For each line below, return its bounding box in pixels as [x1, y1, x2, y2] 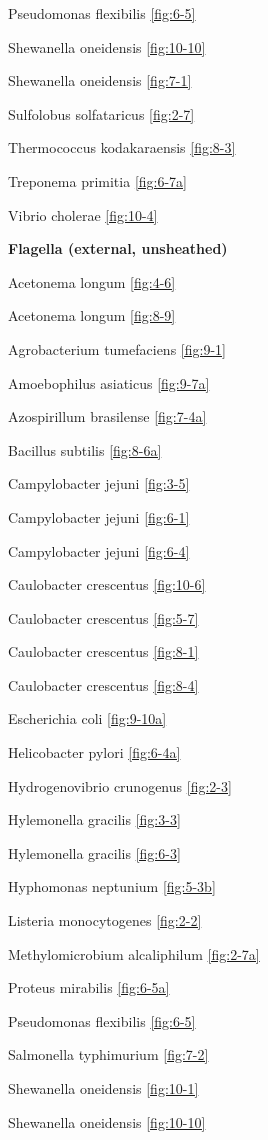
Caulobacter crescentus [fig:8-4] [8, 674, 199, 695]
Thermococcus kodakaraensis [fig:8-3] [8, 137, 236, 158]
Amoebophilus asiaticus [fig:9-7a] [8, 372, 210, 393]
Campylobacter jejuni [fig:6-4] [8, 540, 190, 561]
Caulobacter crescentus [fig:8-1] [8, 641, 199, 662]
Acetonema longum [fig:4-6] [8, 271, 176, 292]
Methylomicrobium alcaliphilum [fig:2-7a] [8, 943, 260, 964]
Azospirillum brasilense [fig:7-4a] [8, 406, 207, 427]
